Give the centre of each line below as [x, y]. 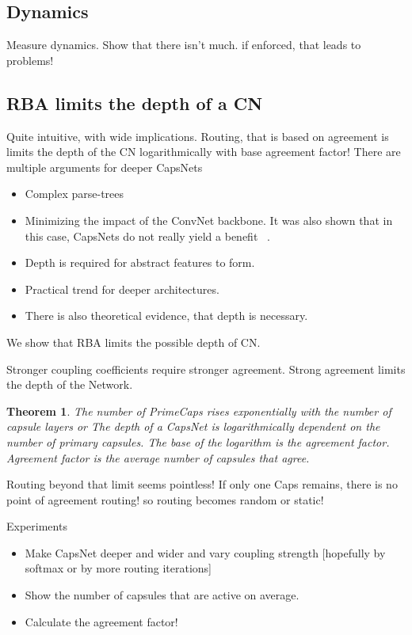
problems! [30, 60]
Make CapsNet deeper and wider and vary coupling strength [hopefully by [205, 552]
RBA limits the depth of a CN [135, 103]
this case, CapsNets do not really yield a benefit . [147, 236]
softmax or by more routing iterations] [118, 568]
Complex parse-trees [74, 194]
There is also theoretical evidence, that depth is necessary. [166, 316]
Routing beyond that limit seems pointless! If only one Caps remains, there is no [202, 484]
